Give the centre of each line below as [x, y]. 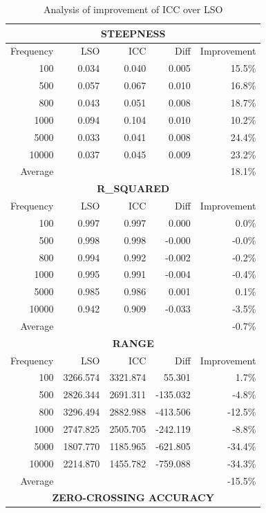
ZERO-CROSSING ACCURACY [133, 497]
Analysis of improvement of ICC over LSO [133, 9]
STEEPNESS [133, 33]
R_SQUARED [133, 188]
